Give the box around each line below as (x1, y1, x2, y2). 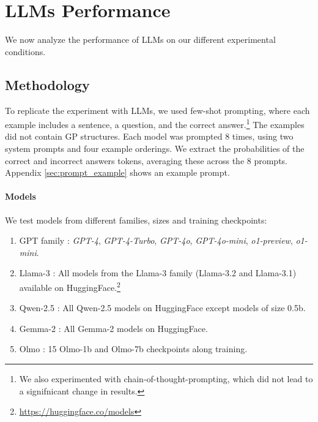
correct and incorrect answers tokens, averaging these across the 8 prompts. (5, 154, 288, 167)
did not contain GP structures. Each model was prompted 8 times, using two (5, 130, 294, 143)
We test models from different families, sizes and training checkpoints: (5, 213, 267, 226)
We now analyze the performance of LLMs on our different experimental (5, 33, 276, 46)
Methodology (5, 75, 90, 94)
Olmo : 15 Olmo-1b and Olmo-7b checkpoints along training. (19, 342, 248, 355)
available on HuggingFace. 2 (19, 279, 120, 293)
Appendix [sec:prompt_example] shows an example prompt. (5, 166, 230, 179)
